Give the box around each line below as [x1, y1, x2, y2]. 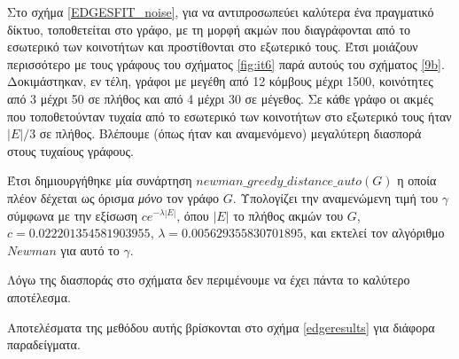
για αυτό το [60, 240, 120, 259]
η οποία [397, 171, 437, 190]
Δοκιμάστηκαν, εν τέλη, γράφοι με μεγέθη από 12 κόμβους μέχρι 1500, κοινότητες [7, 72, 433, 90]
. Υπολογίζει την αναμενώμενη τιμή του [232, 188, 439, 207]
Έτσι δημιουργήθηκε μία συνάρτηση [7, 171, 192, 190]
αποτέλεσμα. [7, 287, 71, 306]
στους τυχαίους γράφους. [7, 141, 134, 160]
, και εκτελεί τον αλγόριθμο [302, 223, 445, 242]
